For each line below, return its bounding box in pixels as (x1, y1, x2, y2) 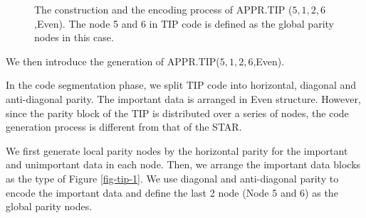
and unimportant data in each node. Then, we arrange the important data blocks (6, 157, 361, 172)
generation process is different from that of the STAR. (6, 119, 242, 134)
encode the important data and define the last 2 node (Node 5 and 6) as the (6, 185, 338, 200)
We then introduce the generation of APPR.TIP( (6, 53, 220, 68)
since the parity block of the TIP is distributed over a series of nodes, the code (6, 105, 349, 120)
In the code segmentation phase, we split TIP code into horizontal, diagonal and (6, 77, 357, 92)
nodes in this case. (34, 30, 114, 45)
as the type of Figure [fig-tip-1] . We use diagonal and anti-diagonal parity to (6, 170, 339, 185)
